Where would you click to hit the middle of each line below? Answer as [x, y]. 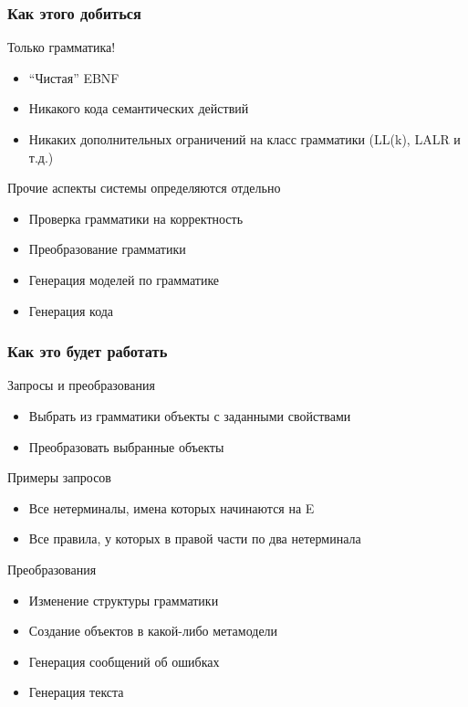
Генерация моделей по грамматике [124, 279]
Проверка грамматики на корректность [136, 218]
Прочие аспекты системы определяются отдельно [144, 188]
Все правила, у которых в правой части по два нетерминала [195, 538]
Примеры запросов [59, 477]
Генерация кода [71, 310]
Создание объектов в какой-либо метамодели [153, 631]
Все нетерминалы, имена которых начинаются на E [172, 507]
